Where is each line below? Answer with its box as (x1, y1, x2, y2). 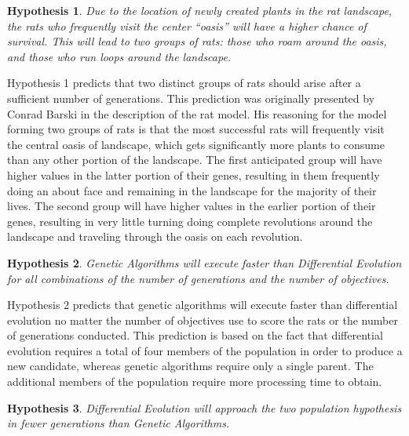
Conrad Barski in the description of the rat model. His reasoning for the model (7, 105, 387, 122)
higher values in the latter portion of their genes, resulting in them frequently (7, 166, 380, 183)
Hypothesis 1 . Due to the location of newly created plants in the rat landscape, (7, 2, 393, 18)
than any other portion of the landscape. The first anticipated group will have (7, 151, 382, 168)
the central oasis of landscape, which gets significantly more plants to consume (7, 136, 385, 152)
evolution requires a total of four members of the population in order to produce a (7, 342, 403, 358)
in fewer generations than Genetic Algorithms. (7, 415, 230, 431)
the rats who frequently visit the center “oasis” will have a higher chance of (7, 17, 367, 34)
